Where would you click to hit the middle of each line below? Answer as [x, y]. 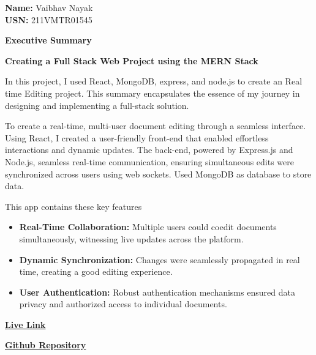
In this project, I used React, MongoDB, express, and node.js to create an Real [154, 81]
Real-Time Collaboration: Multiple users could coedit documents [148, 227]
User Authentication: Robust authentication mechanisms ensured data [157, 292]
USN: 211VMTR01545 [49, 19]
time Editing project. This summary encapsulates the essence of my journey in [152, 93]
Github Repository [46, 345]
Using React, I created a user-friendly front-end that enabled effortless [137, 137]
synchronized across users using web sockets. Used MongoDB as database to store [158, 174]
